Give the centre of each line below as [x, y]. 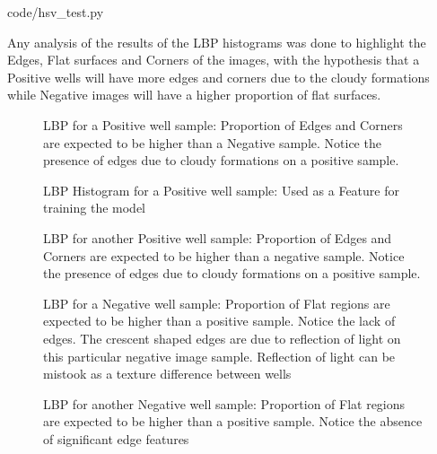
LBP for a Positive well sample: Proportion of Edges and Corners [223, 124]
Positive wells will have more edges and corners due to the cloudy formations [218, 77]
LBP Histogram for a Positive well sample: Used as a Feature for [221, 190]
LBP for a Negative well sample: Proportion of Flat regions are [217, 303]
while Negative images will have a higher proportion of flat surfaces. [194, 95]
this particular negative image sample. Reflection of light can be [219, 356]
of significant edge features [116, 438]
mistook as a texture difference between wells [167, 374]
